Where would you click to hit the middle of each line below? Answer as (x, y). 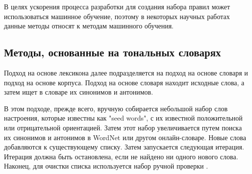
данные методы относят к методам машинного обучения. (89, 26)
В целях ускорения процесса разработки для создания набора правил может (117, 6)
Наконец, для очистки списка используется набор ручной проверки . (106, 166)
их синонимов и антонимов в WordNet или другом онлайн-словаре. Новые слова (125, 137)
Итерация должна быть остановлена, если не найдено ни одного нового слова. (121, 156)
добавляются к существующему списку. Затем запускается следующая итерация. (124, 147)
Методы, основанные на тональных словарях (113, 52)
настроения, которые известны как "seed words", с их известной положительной (123, 118)
